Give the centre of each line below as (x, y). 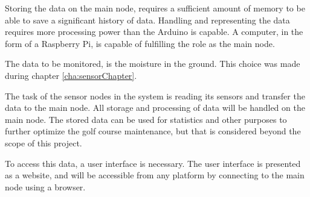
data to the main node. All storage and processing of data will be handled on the (155, 108)
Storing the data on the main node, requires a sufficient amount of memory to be (155, 8)
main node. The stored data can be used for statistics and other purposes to (146, 119)
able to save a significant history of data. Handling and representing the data (147, 20)
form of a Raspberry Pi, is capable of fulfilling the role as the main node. (140, 43)
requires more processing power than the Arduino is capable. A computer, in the (154, 32)
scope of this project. (44, 142)
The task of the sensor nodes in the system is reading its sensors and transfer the (155, 95)
